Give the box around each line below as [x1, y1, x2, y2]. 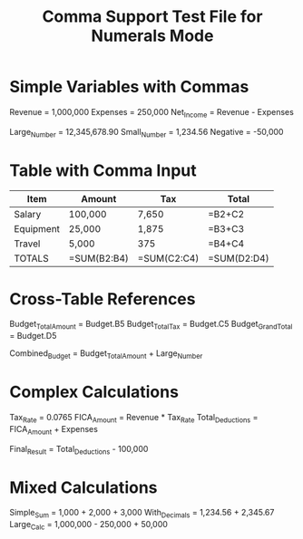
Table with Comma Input [9, 160, 197, 180]
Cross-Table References [9, 288, 196, 309]
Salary [14, 208, 42, 221]
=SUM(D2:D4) [207, 252, 269, 265]
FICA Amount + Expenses [9, 423, 98, 437]
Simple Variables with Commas [9, 77, 249, 97]
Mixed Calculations [9, 477, 158, 497]
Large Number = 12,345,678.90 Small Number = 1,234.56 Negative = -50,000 [9, 126, 284, 140]
